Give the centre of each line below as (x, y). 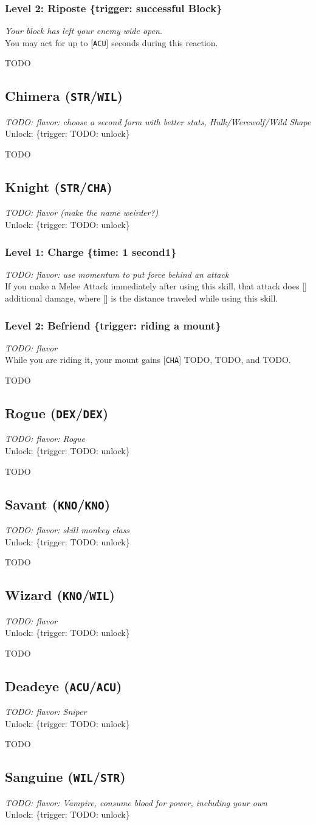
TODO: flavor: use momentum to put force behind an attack (117, 274)
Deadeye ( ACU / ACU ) (64, 685)
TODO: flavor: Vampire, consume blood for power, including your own (136, 802)
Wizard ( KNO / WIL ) (60, 595)
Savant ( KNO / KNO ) (58, 504)
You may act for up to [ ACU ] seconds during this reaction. (112, 42)
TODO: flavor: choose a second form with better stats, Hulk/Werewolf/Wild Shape (158, 121)
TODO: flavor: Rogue (45, 439)
